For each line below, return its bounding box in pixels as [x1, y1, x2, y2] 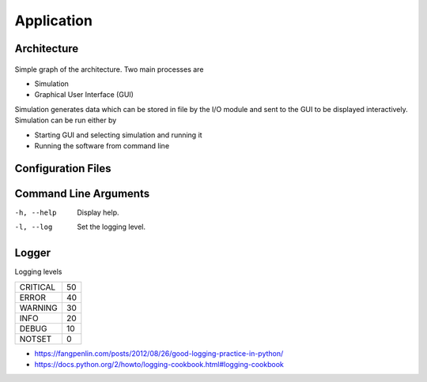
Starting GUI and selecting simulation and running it [34, 130, 202, 140]
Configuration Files [14, 162, 111, 175]
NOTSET [19, 333, 52, 344]
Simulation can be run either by [14, 115, 117, 125]
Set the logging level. [77, 222, 146, 232]
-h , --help [14, 208, 57, 217]
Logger [14, 246, 51, 260]
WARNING [19, 302, 59, 313]
